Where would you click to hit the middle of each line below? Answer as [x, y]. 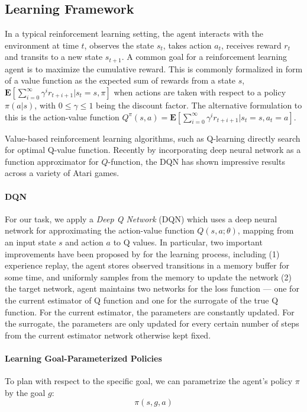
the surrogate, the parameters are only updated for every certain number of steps [152, 323]
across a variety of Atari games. [62, 173]
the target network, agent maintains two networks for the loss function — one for [152, 288]
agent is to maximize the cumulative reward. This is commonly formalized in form [154, 68]
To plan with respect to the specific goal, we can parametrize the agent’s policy [149, 381]
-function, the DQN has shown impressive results [196, 161]
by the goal [25, 392]
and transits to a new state [54, 57]
